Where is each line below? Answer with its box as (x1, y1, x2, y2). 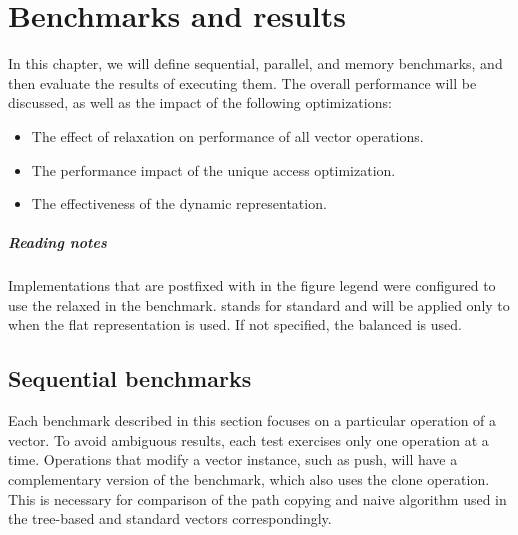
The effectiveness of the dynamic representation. (31, 193, 327, 214)
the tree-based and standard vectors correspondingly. (8, 508, 332, 529)
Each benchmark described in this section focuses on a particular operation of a (8, 410, 497, 431)
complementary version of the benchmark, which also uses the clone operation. (8, 469, 490, 490)
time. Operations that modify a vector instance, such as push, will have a (8, 449, 458, 470)
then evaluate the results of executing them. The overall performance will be (8, 72, 477, 93)
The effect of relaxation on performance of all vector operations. (31, 125, 424, 146)
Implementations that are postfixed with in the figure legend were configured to (8, 275, 496, 296)
